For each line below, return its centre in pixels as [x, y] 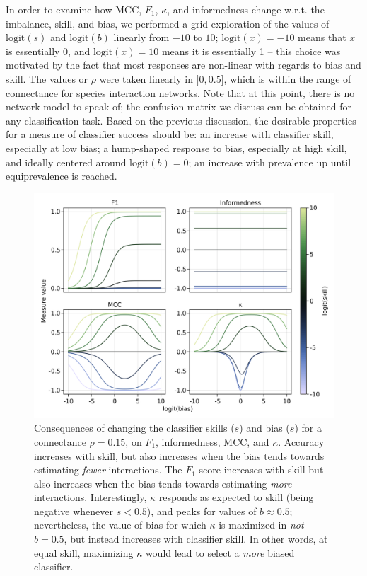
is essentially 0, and [48, 51]
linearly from [141, 37]
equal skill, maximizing [84, 552]
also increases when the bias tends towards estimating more [163, 483]
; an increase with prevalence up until [270, 162]
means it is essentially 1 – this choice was [251, 51]
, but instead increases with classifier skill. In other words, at [196, 539]
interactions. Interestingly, [91, 497]
